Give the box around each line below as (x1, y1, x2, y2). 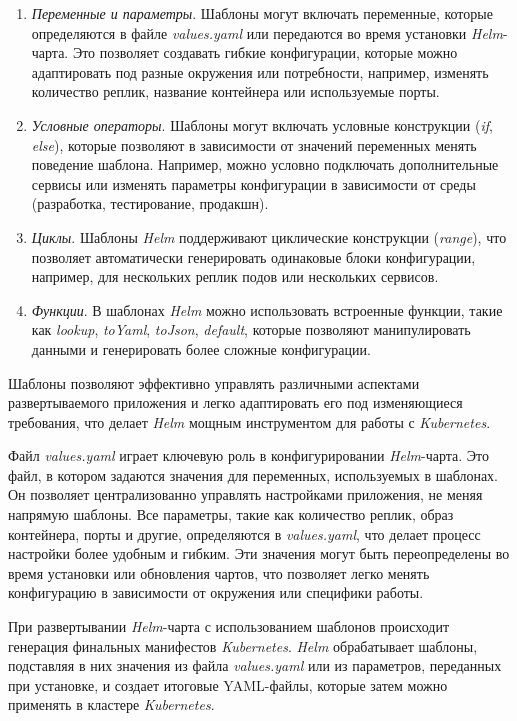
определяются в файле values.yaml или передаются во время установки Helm (31, 22, 503, 43)
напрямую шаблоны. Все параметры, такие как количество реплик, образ (8, 504, 454, 525)
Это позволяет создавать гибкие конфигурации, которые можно (72, 42, 458, 63)
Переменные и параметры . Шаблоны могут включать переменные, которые (31, 3, 493, 23)
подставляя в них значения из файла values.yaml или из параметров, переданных (8, 655, 502, 676)
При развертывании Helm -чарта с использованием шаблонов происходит (8, 616, 450, 637)
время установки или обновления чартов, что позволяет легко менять (8, 562, 430, 583)
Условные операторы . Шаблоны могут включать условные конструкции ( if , (31, 114, 493, 135)
